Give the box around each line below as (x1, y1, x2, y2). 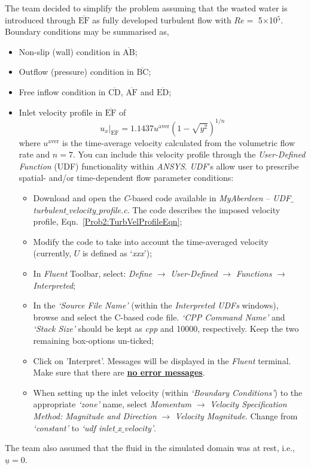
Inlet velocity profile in (19, 105, 103, 118)
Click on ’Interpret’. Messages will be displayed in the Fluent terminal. (33, 354, 291, 367)
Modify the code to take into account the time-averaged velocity (33, 235, 269, 247)
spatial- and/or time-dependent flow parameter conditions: (19, 171, 234, 184)
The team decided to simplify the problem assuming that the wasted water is (5, 2, 288, 14)
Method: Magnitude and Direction (33, 409, 157, 422)
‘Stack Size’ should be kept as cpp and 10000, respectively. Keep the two (33, 322, 299, 335)
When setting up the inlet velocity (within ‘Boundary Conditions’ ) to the (33, 386, 303, 398)
